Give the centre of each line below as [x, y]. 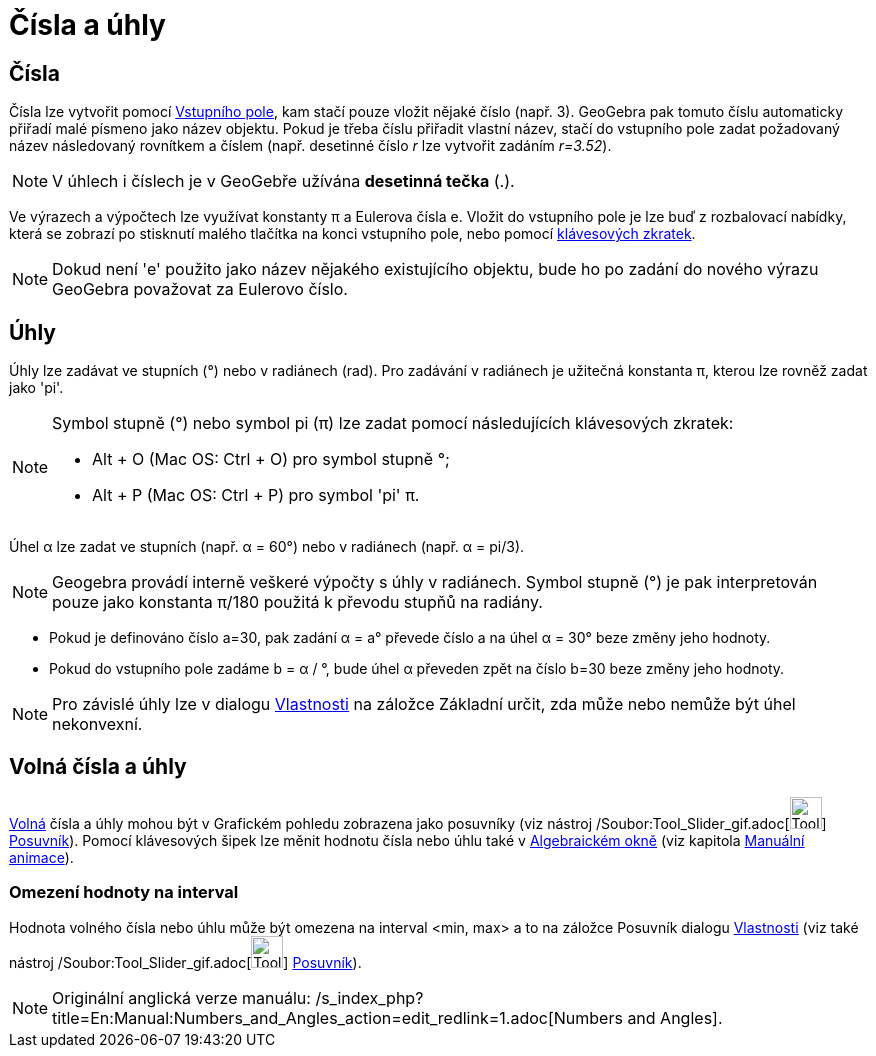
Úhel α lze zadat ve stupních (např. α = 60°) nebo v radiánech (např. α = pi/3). [267, 547]
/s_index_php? [369, 997]
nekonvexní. [97, 724]
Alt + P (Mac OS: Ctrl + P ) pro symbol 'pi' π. [256, 495]
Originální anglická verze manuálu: [181, 997]
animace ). [41, 857]
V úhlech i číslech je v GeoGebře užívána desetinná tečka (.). [283, 181]
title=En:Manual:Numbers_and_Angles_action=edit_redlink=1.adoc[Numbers [337, 1017]
